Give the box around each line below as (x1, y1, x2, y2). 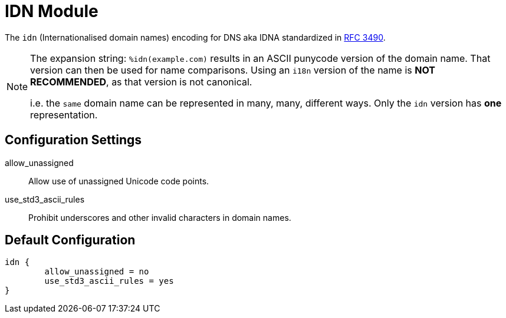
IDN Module (5, 1, 98, 21)
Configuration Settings (5, 132, 142, 148)
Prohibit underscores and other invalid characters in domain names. (28, 212, 291, 223)
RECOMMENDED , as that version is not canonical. (30, 75, 252, 88)
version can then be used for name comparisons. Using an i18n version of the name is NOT (30, 64, 435, 76)
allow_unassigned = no (44, 267, 149, 277)
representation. (30, 108, 98, 121)
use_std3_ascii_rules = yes (44, 276, 174, 286)
